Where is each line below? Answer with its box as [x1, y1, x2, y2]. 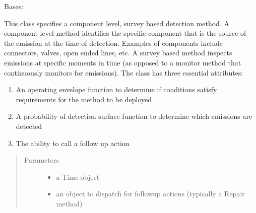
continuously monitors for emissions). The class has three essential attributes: [4, 67, 243, 78]
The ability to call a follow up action [16, 137, 130, 148]
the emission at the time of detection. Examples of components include [4, 37, 223, 48]
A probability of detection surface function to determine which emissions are [16, 111, 252, 121]
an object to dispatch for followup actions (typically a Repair [56, 188, 245, 199]
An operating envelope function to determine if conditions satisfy [16, 84, 217, 95]
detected [16, 120, 42, 131]
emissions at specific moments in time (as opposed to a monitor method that [4, 57, 241, 67]
